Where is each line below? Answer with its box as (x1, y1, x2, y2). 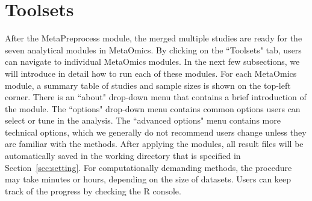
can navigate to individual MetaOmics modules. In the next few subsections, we (5, 55, 300, 68)
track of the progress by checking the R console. (5, 184, 181, 197)
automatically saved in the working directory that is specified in (5, 149, 241, 162)
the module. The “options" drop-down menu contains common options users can (5, 102, 301, 115)
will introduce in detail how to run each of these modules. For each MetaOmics (5, 67, 297, 79)
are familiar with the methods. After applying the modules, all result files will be (5, 137, 304, 150)
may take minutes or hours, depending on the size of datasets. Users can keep (5, 173, 292, 185)
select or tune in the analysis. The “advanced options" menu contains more (5, 114, 281, 127)
